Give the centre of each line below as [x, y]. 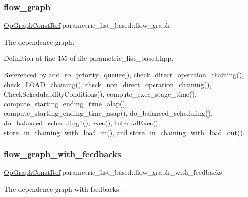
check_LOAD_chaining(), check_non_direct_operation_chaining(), [108, 84]
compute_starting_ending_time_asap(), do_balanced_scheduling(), [108, 113]
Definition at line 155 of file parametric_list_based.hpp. [89, 58]
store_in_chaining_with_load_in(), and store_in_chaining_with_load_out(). [124, 132]
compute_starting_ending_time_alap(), [65, 103]
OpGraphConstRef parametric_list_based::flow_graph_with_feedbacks [113, 172]
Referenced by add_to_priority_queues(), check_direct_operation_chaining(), [124, 74]
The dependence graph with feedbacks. [62, 188]
